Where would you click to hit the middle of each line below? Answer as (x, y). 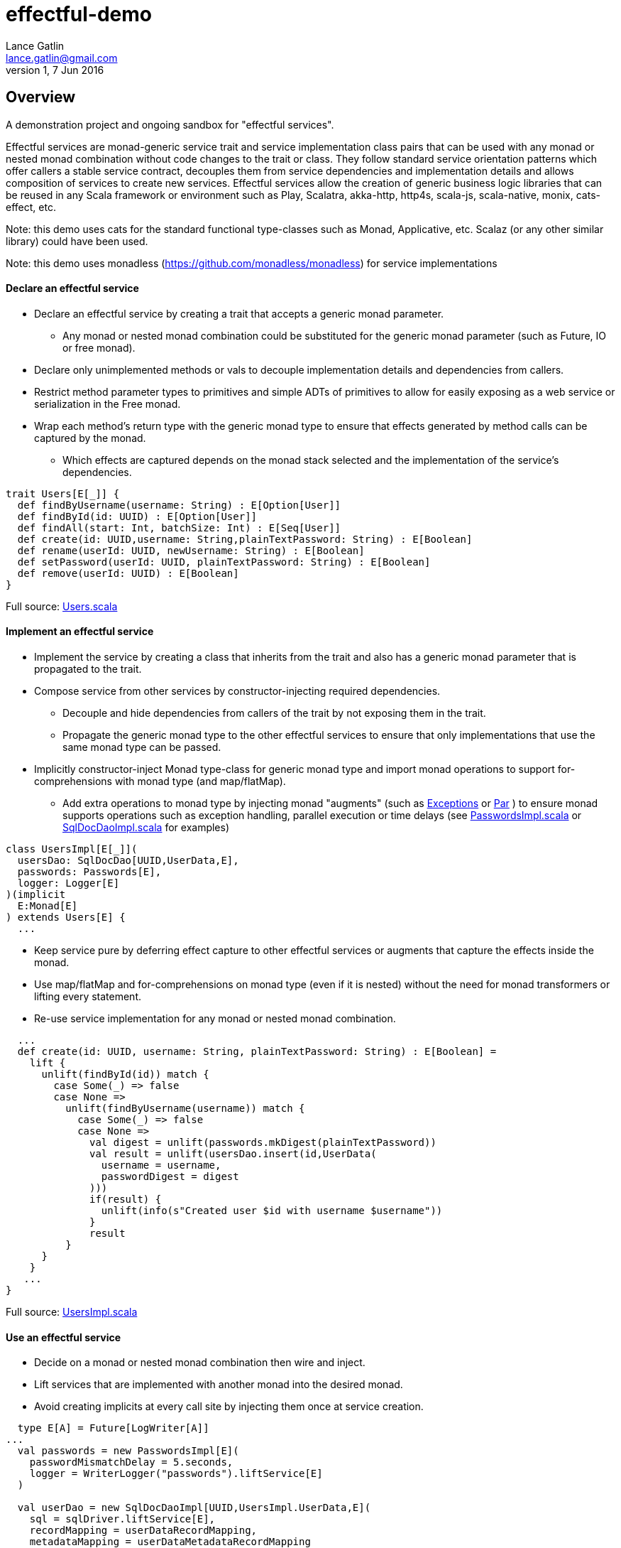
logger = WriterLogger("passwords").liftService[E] (176, 1474)
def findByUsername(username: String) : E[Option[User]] (179, 505)
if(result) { (126, 1200)
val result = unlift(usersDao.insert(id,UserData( (233, 1154)
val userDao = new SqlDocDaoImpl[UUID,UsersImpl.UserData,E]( (194, 1508)
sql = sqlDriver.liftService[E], (122, 1519)
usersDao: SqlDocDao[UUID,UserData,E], (128, 861)
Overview (41, 97)
